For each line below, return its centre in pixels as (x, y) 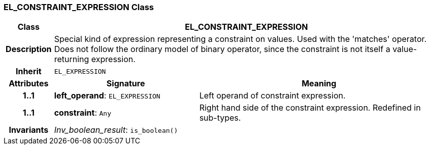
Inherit (28, 71)
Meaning (319, 84)
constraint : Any (82, 113)
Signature (126, 84)
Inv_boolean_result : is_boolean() (116, 130)
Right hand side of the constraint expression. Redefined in (310, 108)
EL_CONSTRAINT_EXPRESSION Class (79, 7)
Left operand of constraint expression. (272, 96)
